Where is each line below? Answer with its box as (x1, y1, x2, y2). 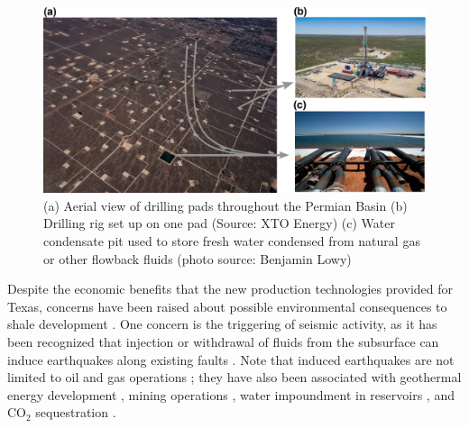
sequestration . (35, 403, 116, 422)
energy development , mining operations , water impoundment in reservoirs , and (7, 385, 455, 404)
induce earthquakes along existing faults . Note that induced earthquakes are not (7, 350, 455, 369)
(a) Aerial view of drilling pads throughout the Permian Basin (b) (43, 196, 408, 214)
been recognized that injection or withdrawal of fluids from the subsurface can (7, 332, 439, 351)
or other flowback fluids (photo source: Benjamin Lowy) (43, 249, 352, 268)
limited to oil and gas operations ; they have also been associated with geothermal (7, 368, 462, 387)
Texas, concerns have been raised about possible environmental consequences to (7, 296, 447, 315)
